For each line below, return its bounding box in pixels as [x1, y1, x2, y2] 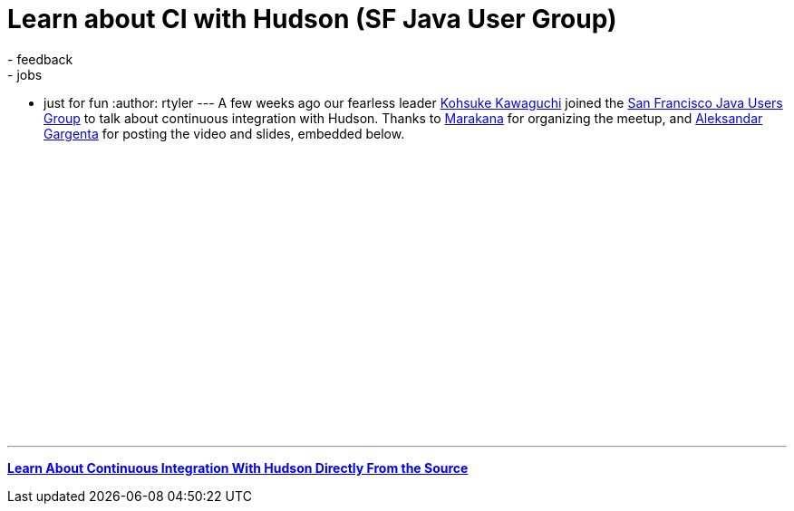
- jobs [7, 66, 43, 82]
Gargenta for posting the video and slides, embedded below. [44, 125, 405, 141]
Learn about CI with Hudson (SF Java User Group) [7, 4, 617, 34]
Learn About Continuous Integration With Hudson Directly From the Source [7, 459, 469, 476]
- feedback [7, 51, 73, 67]
